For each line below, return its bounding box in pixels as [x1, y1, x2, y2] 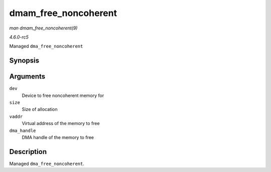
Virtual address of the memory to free [22, 120, 100, 126]
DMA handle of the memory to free [22, 134, 94, 140]
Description [9, 147, 47, 156]
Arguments [9, 72, 46, 81]
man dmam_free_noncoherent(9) [9, 25, 78, 31]
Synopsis [9, 56, 40, 65]
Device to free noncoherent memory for [22, 92, 104, 98]
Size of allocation [22, 106, 58, 112]
